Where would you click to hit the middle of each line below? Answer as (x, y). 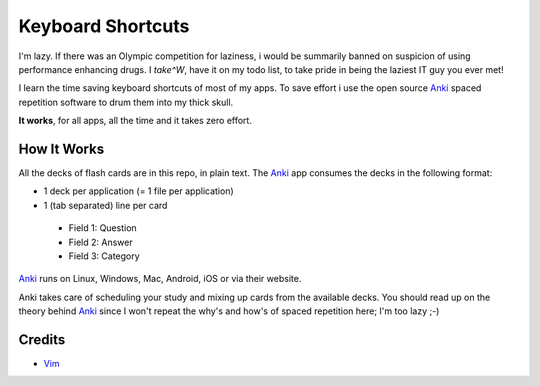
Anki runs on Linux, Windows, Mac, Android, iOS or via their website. (160, 279)
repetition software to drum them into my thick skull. (126, 102)
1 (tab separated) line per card (105, 205)
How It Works (61, 148)
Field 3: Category (104, 256)
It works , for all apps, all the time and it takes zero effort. (135, 121)
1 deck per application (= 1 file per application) (138, 191)
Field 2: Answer (101, 242)
